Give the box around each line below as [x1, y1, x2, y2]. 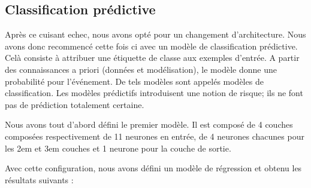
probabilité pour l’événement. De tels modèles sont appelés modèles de [5, 75, 264, 87]
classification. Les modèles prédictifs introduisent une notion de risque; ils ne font [5, 87, 303, 99]
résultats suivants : [5, 173, 74, 186]
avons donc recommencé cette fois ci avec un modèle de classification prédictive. [5, 39, 298, 52]
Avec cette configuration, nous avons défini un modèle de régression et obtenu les [5, 162, 302, 174]
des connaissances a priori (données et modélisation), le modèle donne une [5, 63, 277, 75]
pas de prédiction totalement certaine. [5, 98, 144, 110]
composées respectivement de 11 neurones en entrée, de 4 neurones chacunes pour [5, 130, 304, 142]
